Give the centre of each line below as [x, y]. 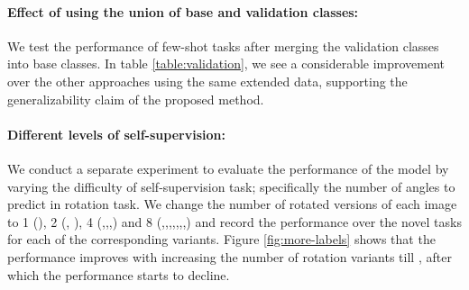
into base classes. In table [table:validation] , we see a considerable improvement [226, 63]
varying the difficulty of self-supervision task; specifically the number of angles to [231, 186]
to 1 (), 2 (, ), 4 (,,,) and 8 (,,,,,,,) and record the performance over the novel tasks [234, 221]
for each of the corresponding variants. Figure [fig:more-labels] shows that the [221, 239]
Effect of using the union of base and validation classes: [183, 11]
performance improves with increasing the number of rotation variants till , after [230, 256]
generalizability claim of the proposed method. [136, 99]
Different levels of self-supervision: [116, 134]
